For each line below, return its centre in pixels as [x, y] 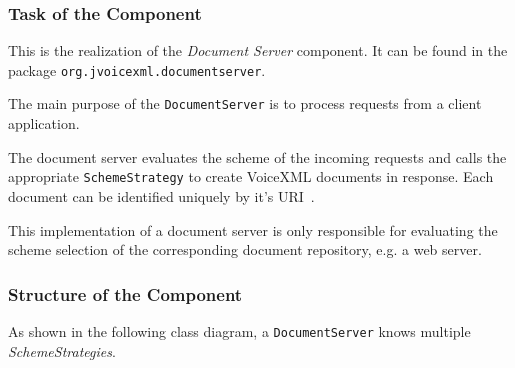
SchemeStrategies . [62, 350]
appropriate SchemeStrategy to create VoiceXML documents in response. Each [251, 176]
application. [44, 123]
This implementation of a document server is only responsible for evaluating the [253, 229]
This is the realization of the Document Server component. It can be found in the [258, 50]
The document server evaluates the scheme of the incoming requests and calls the [257, 156]
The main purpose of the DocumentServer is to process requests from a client [245, 103]
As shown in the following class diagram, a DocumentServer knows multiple [239, 330]
